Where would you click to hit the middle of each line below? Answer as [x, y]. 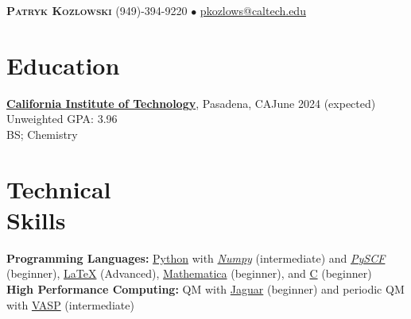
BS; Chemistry [42, 134]
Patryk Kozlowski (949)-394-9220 [97, 10]
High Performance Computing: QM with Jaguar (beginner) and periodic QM [205, 289]
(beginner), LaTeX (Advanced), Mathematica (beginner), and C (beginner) [189, 273]
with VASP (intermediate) [70, 304]
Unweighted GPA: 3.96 [62, 119]
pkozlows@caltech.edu [253, 10]
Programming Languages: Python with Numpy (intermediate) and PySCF [196, 258]
